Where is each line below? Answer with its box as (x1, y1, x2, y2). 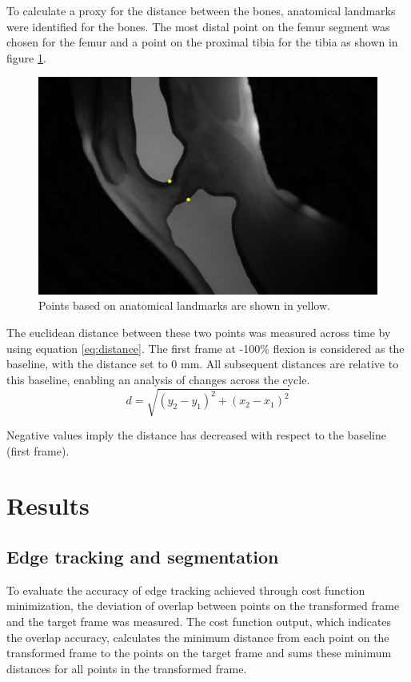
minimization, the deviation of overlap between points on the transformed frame (6, 597, 400, 614)
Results (6, 489, 90, 522)
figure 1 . (6, 49, 46, 66)
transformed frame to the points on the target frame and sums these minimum (6, 644, 392, 661)
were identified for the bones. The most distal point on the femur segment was (6, 18, 390, 34)
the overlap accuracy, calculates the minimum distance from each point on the (6, 628, 389, 645)
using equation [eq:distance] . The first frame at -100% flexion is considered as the (6, 339, 405, 356)
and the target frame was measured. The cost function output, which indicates (6, 612, 392, 629)
